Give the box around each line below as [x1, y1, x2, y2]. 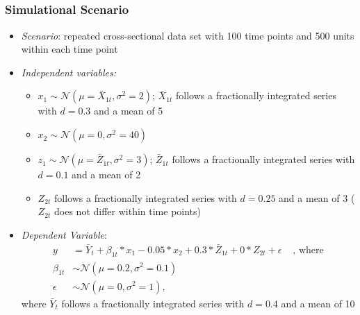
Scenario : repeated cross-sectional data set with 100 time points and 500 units [21, 28, 354, 42]
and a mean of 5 [94, 103, 163, 118]
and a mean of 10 [281, 296, 355, 310]
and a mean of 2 [72, 167, 141, 182]
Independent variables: [21, 65, 116, 79]
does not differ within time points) [54, 204, 202, 219]
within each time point [21, 42, 118, 56]
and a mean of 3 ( [279, 190, 355, 205]
